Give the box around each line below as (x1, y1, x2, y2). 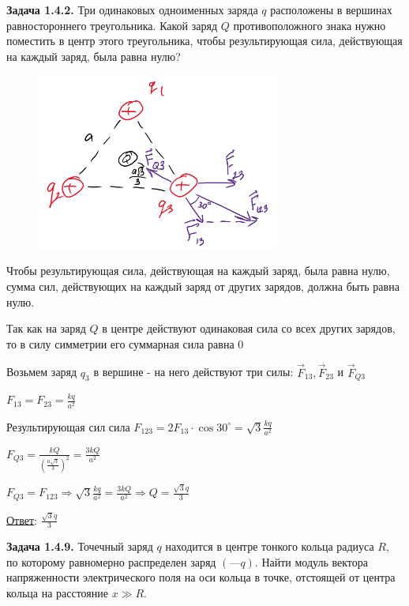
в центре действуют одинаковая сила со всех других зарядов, (102, 320, 396, 337)
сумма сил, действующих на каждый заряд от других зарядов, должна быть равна (6, 278, 400, 295)
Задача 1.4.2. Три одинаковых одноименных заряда (6, 2, 258, 17)
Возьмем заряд (6, 363, 77, 380)
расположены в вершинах (270, 2, 392, 17)
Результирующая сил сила (6, 418, 130, 435)
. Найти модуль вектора (254, 553, 369, 570)
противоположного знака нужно (233, 17, 386, 33)
